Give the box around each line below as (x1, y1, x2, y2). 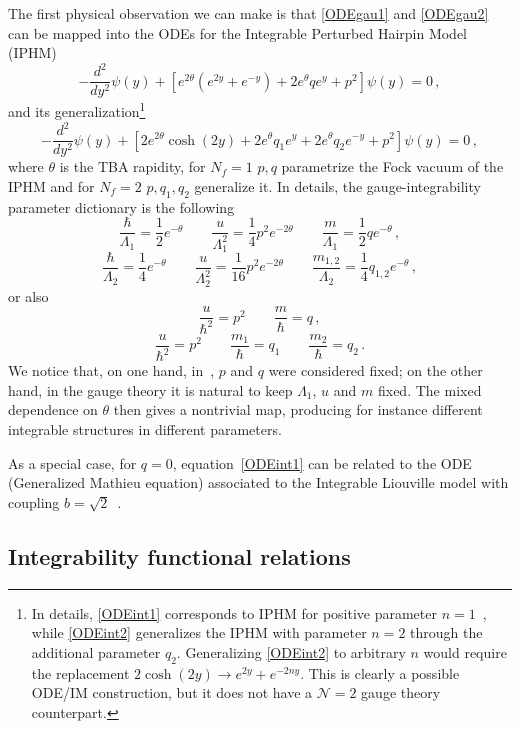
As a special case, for (8, 452, 137, 473)
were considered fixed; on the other (268, 360, 483, 381)
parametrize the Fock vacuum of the (281, 156, 504, 177)
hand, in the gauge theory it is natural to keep (8, 379, 293, 400)
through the (410, 622, 483, 643)
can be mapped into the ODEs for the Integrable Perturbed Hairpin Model (8, 22, 468, 43)
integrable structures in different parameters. (8, 419, 282, 440)
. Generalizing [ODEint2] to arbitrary (176, 641, 406, 662)
